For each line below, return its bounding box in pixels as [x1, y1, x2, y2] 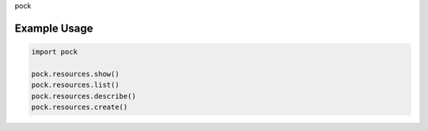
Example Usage [14, 21, 94, 35]
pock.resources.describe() [31, 92, 136, 100]
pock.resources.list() [31, 80, 120, 90]
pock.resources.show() [31, 69, 120, 78]
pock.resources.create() [31, 103, 128, 111]
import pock [31, 47, 78, 56]
